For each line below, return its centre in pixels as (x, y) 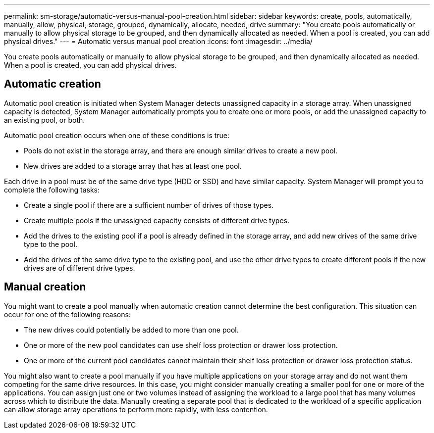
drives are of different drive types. (80, 268)
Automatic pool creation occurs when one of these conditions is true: (117, 135)
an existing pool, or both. (45, 120)
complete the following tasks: (52, 190)
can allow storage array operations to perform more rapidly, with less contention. (136, 409)
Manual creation (45, 287)
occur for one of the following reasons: (67, 314)
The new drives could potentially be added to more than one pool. (131, 330)
